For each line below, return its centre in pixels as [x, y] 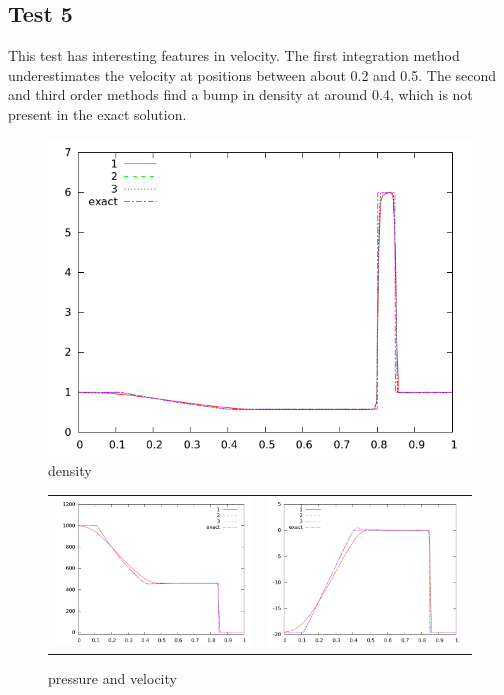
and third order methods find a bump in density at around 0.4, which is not [240, 94]
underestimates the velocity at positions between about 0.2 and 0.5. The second [252, 74]
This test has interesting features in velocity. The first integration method [234, 55]
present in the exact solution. [97, 113]
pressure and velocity [112, 678]
